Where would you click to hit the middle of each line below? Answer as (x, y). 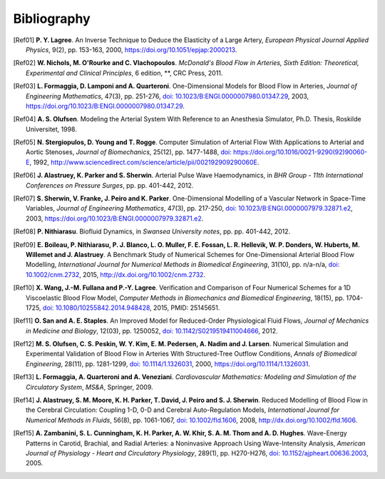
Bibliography (52, 19)
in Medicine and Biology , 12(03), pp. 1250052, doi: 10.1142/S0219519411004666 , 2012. (152, 331)
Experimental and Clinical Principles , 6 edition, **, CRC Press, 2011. (124, 73)
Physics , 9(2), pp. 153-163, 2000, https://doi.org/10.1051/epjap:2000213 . (132, 49)
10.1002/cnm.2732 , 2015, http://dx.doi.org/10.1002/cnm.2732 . (116, 274)
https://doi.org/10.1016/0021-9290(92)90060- (300, 152)
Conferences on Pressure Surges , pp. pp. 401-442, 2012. (110, 185)
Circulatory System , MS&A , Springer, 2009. (89, 387)
